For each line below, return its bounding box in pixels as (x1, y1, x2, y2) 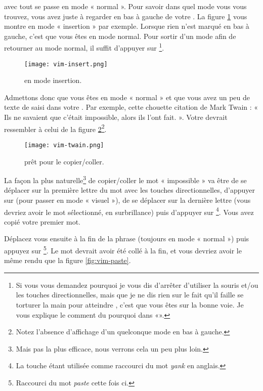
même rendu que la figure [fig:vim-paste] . (4, 255, 131, 266)
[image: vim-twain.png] (24, 141, 104, 149)
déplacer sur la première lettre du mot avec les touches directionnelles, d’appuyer (4, 185, 255, 195)
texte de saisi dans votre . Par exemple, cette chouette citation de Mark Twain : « (4, 102, 258, 112)
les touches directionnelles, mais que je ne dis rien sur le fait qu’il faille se (16, 289, 244, 300)
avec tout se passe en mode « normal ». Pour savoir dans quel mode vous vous (4, 1, 247, 11)
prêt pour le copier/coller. (24, 156, 104, 166)
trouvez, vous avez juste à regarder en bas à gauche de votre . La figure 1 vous (4, 11, 247, 21)
